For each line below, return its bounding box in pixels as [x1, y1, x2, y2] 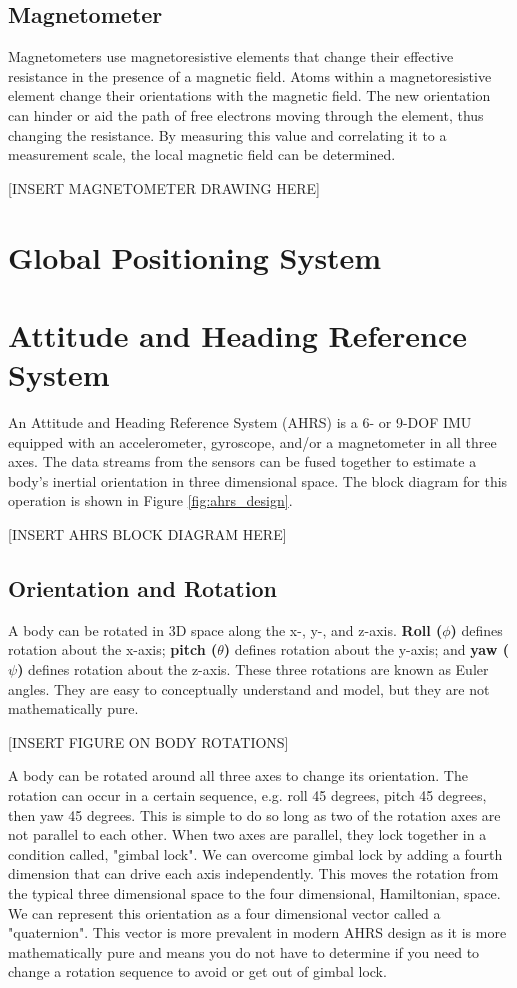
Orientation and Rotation [8, 573, 277, 603]
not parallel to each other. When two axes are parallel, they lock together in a [8, 824, 487, 845]
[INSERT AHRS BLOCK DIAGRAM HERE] [8, 524, 287, 545]
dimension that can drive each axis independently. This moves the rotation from [8, 863, 499, 884]
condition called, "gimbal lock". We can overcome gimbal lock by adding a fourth [8, 843, 503, 864]
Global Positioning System [8, 236, 382, 277]
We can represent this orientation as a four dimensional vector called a [8, 902, 441, 923]
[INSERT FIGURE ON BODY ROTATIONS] [8, 731, 289, 752]
